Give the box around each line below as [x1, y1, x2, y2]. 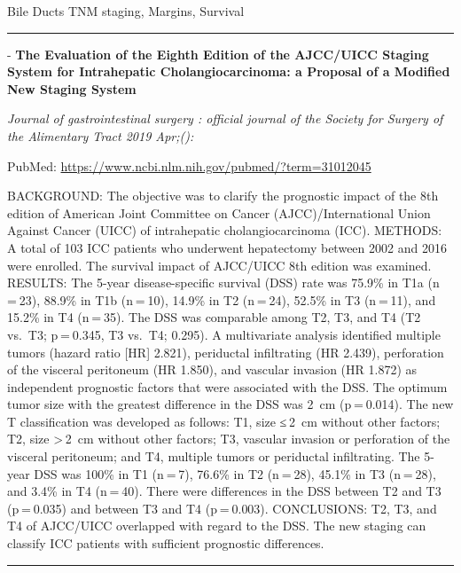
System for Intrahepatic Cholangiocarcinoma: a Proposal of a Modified [7, 62, 450, 81]
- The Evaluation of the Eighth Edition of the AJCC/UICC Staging [7, 44, 429, 63]
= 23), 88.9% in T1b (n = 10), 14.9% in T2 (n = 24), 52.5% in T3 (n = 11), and [7, 290, 436, 309]
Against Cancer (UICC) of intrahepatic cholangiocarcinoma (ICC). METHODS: [7, 221, 442, 239]
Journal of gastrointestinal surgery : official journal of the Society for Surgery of [7, 109, 443, 128]
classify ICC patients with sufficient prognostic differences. [7, 534, 324, 553]
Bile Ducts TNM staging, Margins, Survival [7, 2, 245, 20]
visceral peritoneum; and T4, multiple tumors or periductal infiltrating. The [7, 447, 420, 466]
